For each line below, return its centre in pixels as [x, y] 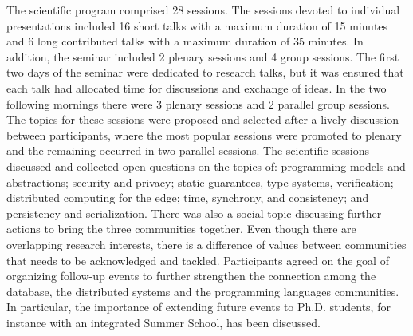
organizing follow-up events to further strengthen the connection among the [191, 276]
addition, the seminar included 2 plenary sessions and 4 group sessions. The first [203, 56]
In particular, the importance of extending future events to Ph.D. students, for [199, 307]
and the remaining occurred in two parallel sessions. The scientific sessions [188, 150]
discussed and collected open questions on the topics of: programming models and [206, 166]
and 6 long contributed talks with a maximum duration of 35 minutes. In [185, 41]
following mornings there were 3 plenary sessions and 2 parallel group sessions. [198, 103]
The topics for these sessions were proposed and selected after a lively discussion [203, 119]
